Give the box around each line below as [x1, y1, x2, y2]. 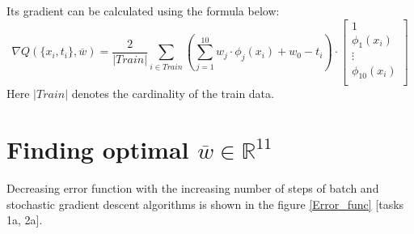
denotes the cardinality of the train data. [71, 85, 274, 102]
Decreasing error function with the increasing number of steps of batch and [6, 180, 379, 197]
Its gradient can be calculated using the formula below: [6, 2, 280, 19]
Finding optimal [6, 133, 189, 166]
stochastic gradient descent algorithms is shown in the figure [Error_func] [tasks [6, 195, 404, 212]
